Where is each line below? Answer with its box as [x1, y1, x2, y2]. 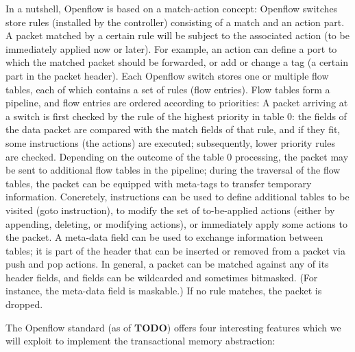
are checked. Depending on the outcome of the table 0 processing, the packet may [5, 149, 349, 163]
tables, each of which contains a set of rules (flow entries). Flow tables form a [5, 82, 330, 96]
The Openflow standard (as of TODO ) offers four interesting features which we [5, 320, 341, 334]
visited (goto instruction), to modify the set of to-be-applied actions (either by [5, 202, 335, 217]
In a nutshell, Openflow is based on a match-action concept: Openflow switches [5, 1, 338, 15]
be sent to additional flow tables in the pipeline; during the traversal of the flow [5, 163, 341, 177]
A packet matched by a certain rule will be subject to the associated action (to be [5, 28, 350, 43]
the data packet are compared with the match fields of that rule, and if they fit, [5, 122, 341, 137]
